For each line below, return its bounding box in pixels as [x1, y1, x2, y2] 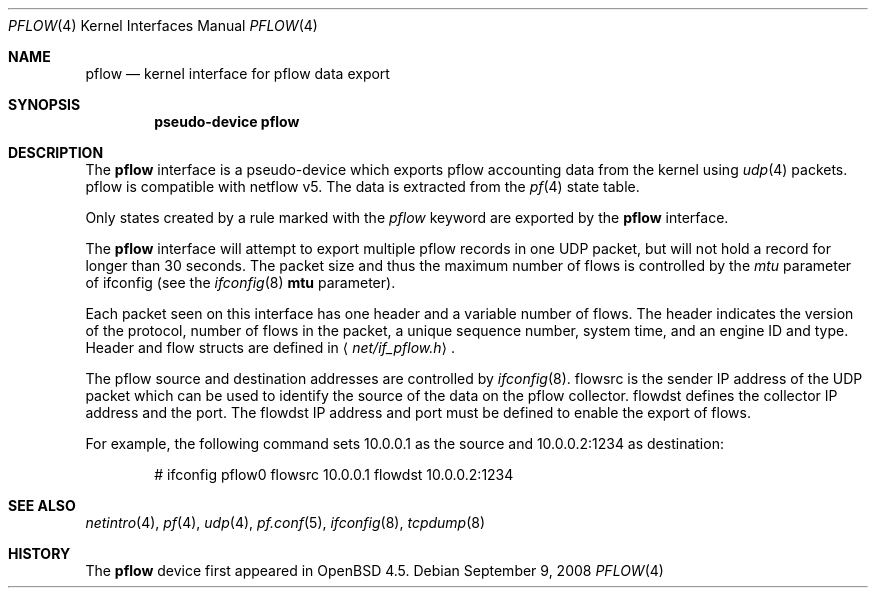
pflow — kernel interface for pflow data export [85, 65, 390, 82]
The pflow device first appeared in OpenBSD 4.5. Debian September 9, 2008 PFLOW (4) [85, 562, 664, 579]
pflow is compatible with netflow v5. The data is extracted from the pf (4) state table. [85, 178, 640, 195]
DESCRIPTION [8, 144, 104, 161]
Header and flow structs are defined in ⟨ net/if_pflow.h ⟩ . [85, 339, 455, 356]
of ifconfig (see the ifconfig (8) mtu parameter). [85, 274, 396, 291]
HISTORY [8, 545, 71, 562]
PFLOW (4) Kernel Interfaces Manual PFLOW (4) [8, 17, 318, 34]
